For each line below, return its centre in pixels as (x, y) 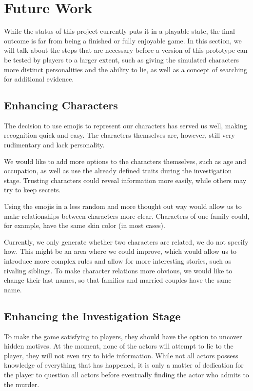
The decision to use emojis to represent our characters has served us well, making (126, 125)
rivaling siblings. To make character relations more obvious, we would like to (118, 270)
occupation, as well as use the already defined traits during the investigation (118, 171)
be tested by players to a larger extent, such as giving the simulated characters (122, 59)
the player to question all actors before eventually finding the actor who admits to (126, 374)
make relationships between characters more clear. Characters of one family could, (127, 216)
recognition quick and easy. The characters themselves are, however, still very (119, 135)
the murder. (22, 384)
